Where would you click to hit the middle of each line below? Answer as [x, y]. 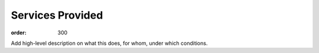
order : [19, 33]
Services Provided [57, 15]
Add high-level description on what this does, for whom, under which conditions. [109, 43]
